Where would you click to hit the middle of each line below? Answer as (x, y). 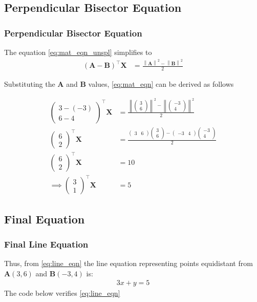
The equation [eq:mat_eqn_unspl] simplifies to (78, 52)
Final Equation (45, 219)
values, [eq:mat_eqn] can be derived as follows (161, 84)
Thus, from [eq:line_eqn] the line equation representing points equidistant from (128, 263)
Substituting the (30, 84)
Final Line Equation (46, 244)
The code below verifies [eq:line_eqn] (62, 293)
